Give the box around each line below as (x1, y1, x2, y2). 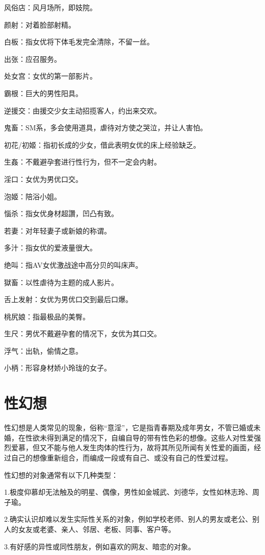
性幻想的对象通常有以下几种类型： (4, 469, 118, 480)
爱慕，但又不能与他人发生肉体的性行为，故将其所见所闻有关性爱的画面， (11, 442, 254, 453)
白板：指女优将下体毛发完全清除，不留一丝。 (4, 36, 154, 47)
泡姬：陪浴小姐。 (4, 191, 61, 201)
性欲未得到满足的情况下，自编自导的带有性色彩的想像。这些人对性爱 (25, 432, 254, 443)
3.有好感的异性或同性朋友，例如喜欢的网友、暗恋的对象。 (4, 541, 195, 551)
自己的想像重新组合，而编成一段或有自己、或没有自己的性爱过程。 (11, 452, 232, 462)
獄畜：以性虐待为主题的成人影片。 (4, 276, 118, 287)
